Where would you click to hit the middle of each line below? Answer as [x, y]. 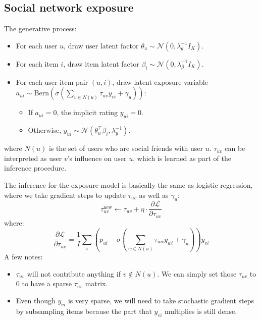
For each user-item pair [52, 82]
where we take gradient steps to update [65, 195]
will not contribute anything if [74, 273]
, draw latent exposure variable [160, 82]
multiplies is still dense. [201, 311]
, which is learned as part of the [182, 158]
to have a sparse [47, 283]
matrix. [96, 283]
